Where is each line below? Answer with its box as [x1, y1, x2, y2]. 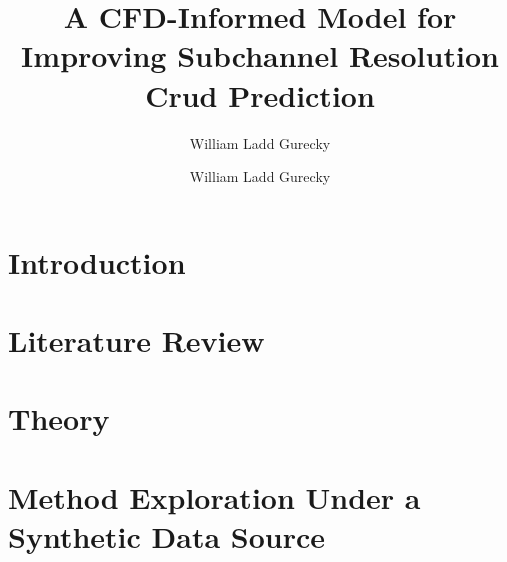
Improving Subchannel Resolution [21, 35, 499, 76]
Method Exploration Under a [8, 476, 421, 517]
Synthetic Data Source [8, 516, 325, 556]
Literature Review [8, 320, 265, 361]
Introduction [8, 241, 186, 282]
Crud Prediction [145, 74, 375, 115]
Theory [8, 398, 110, 439]
